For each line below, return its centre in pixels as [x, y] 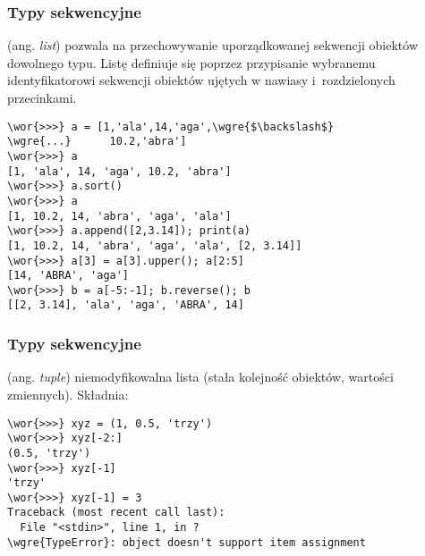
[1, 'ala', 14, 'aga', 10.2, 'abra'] [119, 171]
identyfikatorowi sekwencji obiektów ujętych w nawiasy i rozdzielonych [201, 80]
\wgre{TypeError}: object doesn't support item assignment [187, 542]
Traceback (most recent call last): [116, 513]
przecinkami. [42, 97]
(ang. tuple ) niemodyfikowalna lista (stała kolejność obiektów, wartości [200, 377]
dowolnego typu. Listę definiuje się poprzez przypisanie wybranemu [191, 62]
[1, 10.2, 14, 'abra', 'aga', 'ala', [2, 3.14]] [155, 245]
